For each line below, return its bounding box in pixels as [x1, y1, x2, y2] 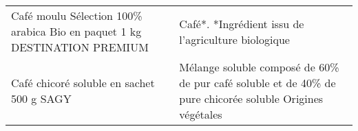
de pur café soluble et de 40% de [179, 75, 336, 91]
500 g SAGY [11, 91, 72, 106]
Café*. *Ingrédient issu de [179, 15, 304, 32]
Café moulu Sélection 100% [11, 8, 143, 23]
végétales [179, 106, 222, 122]
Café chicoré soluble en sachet [11, 75, 155, 91]
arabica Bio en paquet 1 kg [11, 23, 142, 39]
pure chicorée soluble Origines [179, 91, 324, 106]
